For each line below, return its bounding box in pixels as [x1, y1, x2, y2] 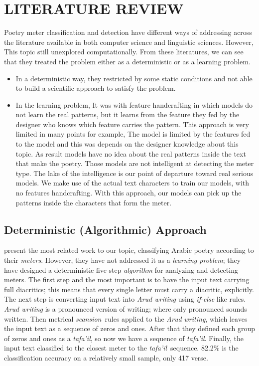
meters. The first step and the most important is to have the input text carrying [4, 274, 250, 285]
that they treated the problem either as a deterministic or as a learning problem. [4, 56, 251, 66]
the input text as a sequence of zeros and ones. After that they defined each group [4, 323, 256, 334]
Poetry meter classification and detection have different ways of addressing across [4, 27, 252, 37]
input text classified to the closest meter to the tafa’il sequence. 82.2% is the [4, 343, 239, 353]
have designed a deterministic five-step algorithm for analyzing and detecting [4, 264, 238, 275]
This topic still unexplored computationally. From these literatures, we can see [4, 46, 244, 57]
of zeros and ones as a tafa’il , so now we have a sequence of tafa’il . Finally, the [4, 333, 244, 343]
